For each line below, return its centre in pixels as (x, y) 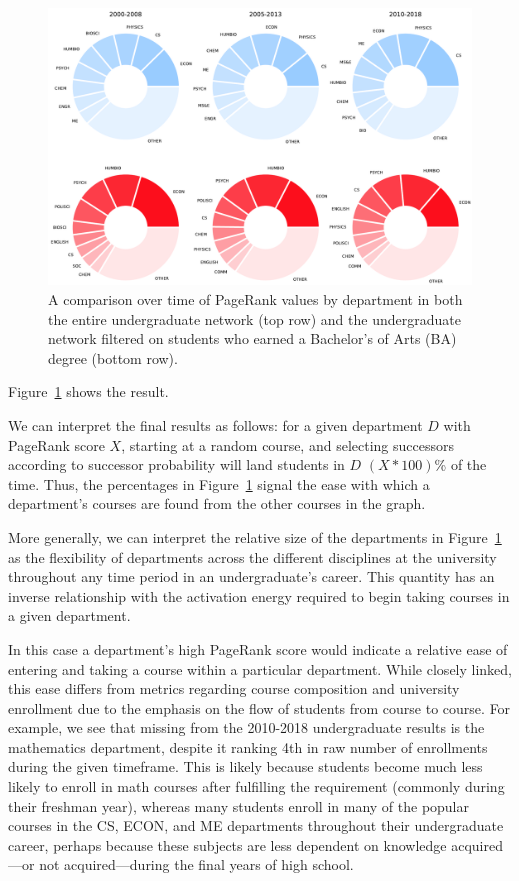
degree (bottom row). (113, 357)
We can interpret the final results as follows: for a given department (215, 424)
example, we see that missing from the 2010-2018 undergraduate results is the (246, 727)
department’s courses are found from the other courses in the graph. (217, 503)
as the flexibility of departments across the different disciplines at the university (252, 556)
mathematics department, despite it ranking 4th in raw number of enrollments (248, 746)
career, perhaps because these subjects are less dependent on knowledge (227, 844)
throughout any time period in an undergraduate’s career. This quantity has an (251, 576)
